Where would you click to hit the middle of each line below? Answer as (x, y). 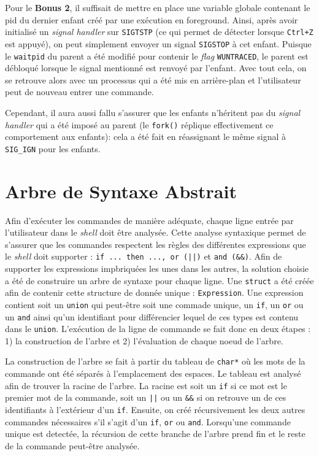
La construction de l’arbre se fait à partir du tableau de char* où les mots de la (155, 361)
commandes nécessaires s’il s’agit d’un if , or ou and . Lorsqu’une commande (148, 421)
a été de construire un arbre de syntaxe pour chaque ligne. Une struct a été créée (159, 280)
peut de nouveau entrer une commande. (79, 92)
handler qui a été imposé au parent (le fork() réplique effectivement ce (139, 124)
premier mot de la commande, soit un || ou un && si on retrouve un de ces (146, 397)
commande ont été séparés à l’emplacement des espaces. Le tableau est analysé (153, 373)
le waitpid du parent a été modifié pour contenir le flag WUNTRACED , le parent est (157, 56)
